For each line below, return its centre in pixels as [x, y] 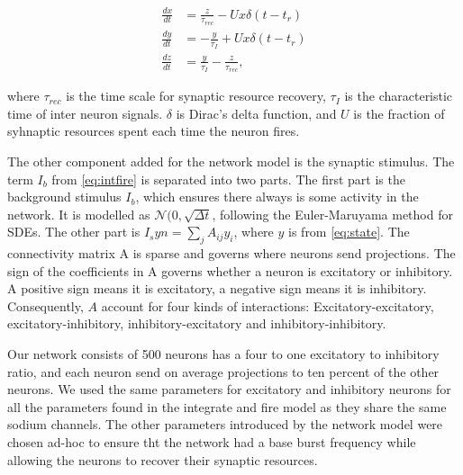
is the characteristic [399, 96]
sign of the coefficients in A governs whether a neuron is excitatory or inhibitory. [230, 270]
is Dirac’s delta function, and [256, 113]
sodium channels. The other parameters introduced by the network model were [225, 424]
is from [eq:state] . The [349, 232]
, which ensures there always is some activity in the [277, 197]
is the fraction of [399, 113]
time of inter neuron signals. [85, 113]
